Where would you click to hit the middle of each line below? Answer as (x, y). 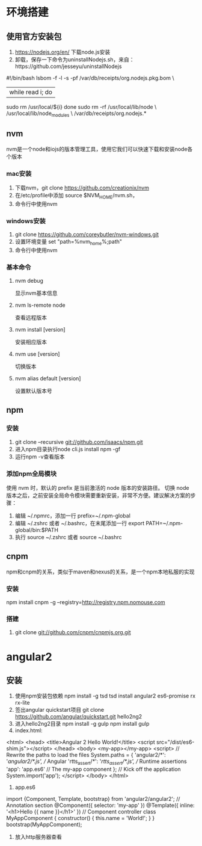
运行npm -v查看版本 (40, 456)
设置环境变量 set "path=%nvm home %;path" (68, 242)
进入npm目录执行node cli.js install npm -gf (68, 449)
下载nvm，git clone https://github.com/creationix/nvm (82, 188)
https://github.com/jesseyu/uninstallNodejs (68, 66)
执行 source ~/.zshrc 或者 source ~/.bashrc (68, 537)
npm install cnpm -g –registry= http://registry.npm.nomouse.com (86, 602)
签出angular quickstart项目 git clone (59, 710)
